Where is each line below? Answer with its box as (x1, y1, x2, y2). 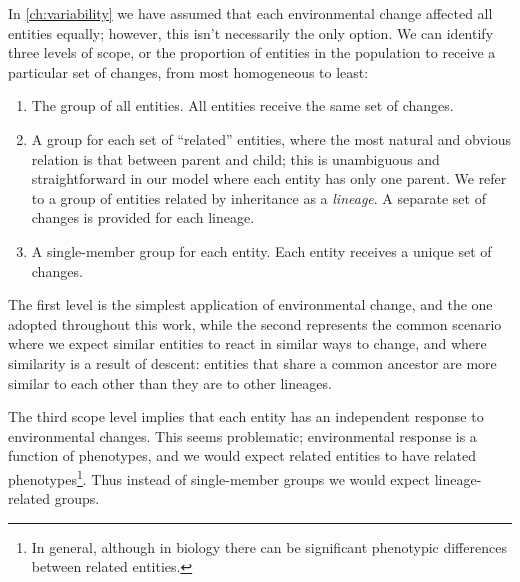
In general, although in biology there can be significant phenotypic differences (31, 536, 507, 557)
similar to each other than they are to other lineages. (8, 372, 332, 393)
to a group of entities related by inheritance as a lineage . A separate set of (31, 187, 486, 208)
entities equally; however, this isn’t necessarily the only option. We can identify (8, 22, 494, 43)
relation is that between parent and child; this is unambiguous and (31, 148, 440, 169)
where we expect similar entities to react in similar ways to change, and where (8, 333, 487, 354)
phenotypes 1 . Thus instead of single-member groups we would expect (8, 465, 431, 489)
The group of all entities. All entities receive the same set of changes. (31, 95, 454, 116)
